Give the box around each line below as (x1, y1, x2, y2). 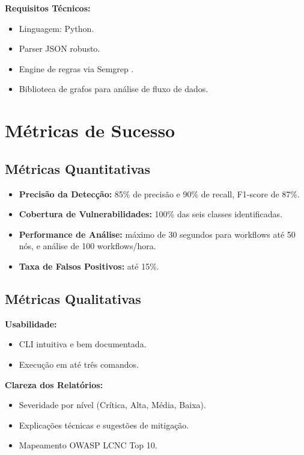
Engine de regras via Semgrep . (19, 62, 134, 75)
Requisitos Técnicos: (5, 2, 91, 14)
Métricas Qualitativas (5, 289, 141, 308)
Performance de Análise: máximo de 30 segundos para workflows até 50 (19, 227, 296, 240)
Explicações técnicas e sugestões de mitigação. (19, 418, 189, 431)
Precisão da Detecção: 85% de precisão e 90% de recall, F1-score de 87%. (19, 187, 300, 200)
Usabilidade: (5, 317, 57, 330)
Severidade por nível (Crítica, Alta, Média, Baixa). (19, 398, 206, 411)
